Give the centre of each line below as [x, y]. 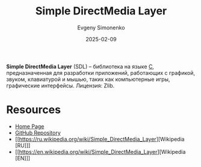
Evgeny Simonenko [101, 28]
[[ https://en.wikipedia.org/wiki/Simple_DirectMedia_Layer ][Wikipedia [100, 151]
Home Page [29, 126]
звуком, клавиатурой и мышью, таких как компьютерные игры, [88, 79]
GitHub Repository [38, 132]
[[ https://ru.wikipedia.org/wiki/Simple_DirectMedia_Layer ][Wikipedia [100, 139]
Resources [34, 110]
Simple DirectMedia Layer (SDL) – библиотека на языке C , [80, 66]
